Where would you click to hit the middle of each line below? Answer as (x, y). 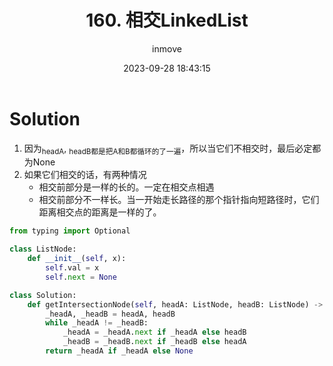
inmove (167, 48)
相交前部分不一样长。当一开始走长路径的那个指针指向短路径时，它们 (179, 200)
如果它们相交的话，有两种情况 (85, 175)
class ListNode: (43, 249)
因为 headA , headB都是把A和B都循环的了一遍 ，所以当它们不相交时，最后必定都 (172, 149)
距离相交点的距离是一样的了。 (100, 212)
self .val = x (72, 268)
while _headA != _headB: (97, 323)
